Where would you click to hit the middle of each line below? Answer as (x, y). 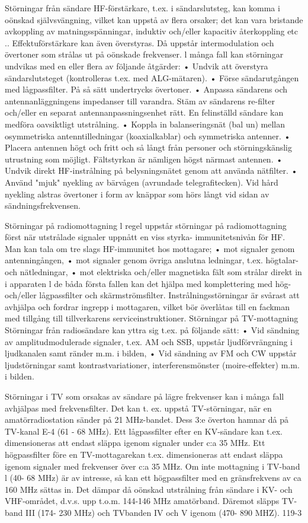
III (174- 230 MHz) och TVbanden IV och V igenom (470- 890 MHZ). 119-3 (164, 512)
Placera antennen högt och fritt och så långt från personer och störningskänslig (149, 147)
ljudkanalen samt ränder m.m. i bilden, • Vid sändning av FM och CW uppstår (151, 353)
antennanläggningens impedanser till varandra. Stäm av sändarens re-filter (140, 101)
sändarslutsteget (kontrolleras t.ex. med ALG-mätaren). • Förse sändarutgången (152, 77)
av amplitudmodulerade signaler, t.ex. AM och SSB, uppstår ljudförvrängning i (149, 341)
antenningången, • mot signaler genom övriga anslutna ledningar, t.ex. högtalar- (152, 260)
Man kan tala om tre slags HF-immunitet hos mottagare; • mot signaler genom (150, 248)
